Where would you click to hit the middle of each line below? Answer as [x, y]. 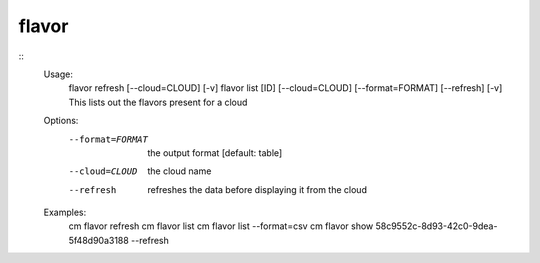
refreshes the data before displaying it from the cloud [257, 189]
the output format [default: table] [215, 152]
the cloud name [179, 171]
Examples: [65, 212]
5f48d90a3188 [98, 240]
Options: [61, 121]
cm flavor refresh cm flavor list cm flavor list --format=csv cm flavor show [221, 226]
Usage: [58, 74]
